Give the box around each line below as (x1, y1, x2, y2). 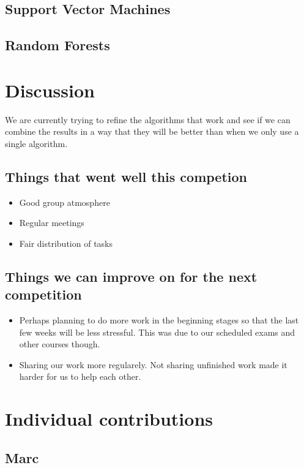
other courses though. (19, 338, 100, 350)
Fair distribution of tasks (19, 236, 113, 249)
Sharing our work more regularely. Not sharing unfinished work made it (19, 358, 287, 371)
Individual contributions (5, 406, 213, 431)
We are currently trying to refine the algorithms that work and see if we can (5, 113, 291, 126)
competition (5, 285, 82, 304)
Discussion (5, 77, 95, 102)
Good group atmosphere (19, 195, 110, 208)
